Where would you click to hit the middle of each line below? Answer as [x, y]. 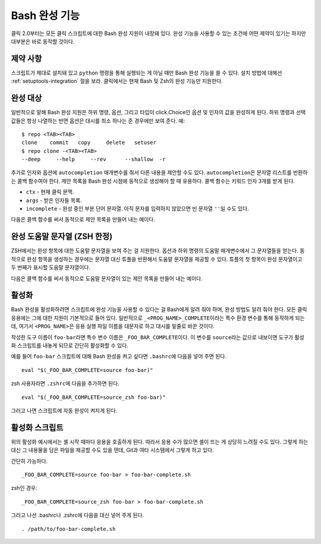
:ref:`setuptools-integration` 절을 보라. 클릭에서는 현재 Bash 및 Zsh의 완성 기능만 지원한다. [117, 81]
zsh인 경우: [24, 488]
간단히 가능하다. [29, 461]
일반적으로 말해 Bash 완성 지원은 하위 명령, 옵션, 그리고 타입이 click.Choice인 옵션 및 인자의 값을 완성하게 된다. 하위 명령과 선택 [158, 112]
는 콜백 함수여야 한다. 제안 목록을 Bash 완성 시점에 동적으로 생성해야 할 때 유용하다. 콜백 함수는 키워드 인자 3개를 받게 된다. [153, 181]
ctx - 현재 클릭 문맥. [50, 192]
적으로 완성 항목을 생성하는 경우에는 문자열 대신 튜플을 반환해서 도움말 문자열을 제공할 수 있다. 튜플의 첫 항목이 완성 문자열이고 [157, 259]
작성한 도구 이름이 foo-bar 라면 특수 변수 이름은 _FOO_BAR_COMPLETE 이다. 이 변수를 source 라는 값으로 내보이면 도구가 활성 [158, 337]
